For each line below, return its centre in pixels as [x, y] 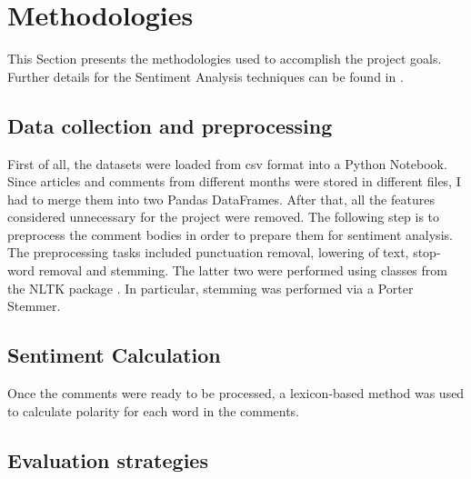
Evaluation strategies [108, 459]
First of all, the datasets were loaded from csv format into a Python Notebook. [227, 163]
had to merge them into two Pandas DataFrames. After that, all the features [221, 199]
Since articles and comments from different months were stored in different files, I [234, 181]
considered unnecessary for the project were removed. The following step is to [224, 217]
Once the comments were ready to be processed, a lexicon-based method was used [236, 393]
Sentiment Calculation [114, 355]
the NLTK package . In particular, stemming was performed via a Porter [210, 288]
